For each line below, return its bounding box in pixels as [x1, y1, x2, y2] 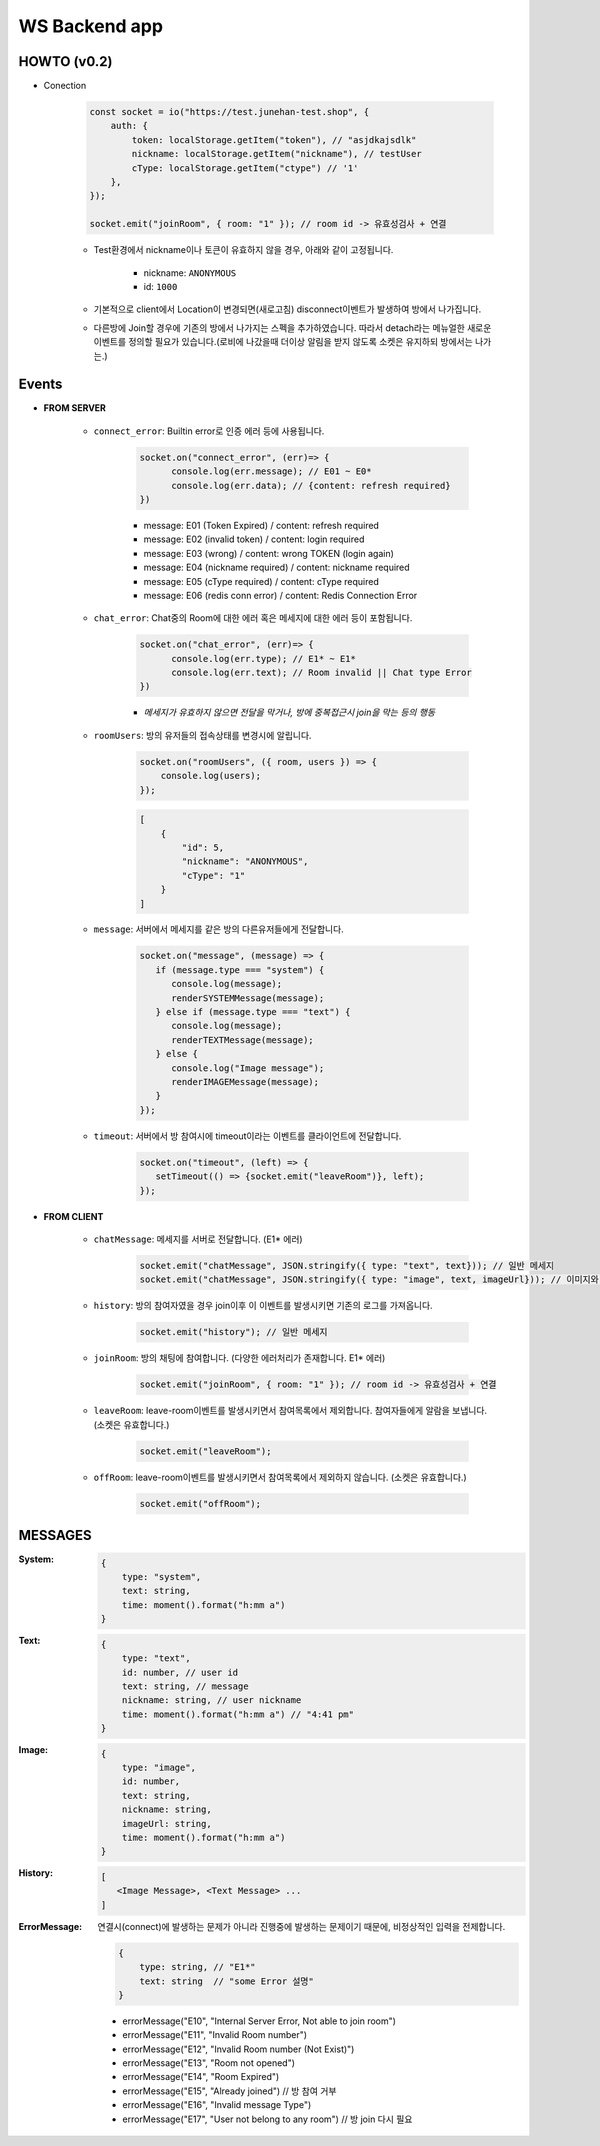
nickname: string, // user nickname [121, 1695, 302, 1706]
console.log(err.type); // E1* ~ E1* [171, 653, 357, 664]
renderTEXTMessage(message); [171, 1034, 314, 1045]
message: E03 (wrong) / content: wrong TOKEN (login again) [143, 547, 395, 559]
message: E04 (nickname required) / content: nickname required [143, 561, 410, 574]
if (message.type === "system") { [155, 964, 325, 975]
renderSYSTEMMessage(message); [171, 992, 325, 1004]
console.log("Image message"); [171, 1062, 325, 1074]
